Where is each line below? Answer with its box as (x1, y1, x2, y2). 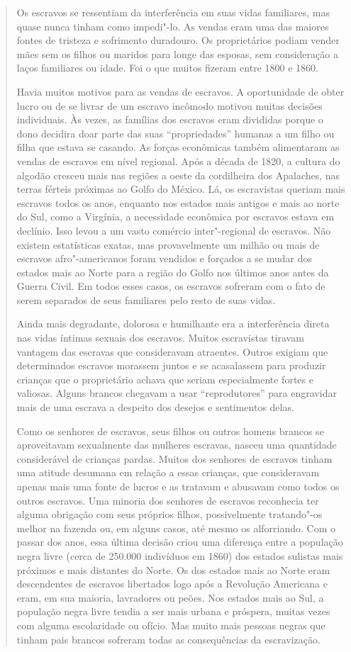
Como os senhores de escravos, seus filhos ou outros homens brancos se (16, 423, 324, 438)
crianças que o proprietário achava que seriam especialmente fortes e (16, 371, 313, 386)
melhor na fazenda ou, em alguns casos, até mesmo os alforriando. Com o (16, 520, 336, 535)
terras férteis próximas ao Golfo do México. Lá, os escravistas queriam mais (16, 181, 345, 196)
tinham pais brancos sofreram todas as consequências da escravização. (16, 631, 321, 646)
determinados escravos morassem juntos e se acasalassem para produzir (16, 358, 326, 373)
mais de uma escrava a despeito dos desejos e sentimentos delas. (16, 400, 294, 415)
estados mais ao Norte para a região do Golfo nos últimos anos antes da (16, 264, 329, 279)
